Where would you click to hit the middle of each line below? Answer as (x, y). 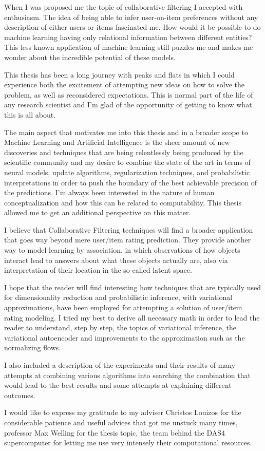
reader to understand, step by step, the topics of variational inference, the (120, 327)
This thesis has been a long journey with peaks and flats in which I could (119, 74)
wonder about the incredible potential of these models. (90, 57)
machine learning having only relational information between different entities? (128, 37)
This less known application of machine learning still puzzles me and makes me (129, 47)
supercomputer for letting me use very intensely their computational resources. (128, 443)
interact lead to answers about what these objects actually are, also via (116, 260)
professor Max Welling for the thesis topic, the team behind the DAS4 (115, 432)
